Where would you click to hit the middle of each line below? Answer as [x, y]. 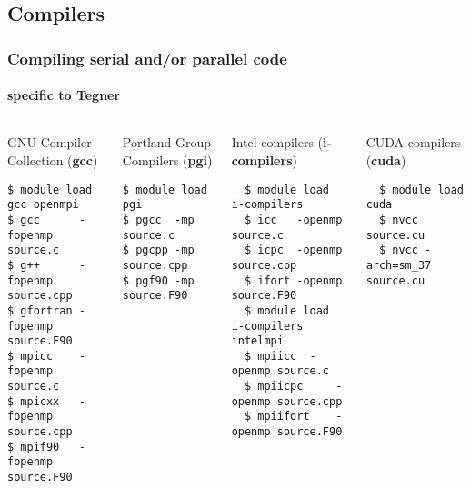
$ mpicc [30, 356]
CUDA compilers [413, 142]
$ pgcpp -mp [158, 250]
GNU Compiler [50, 142]
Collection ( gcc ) [53, 160]
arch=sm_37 [399, 265]
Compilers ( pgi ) [167, 160]
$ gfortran [40, 310]
